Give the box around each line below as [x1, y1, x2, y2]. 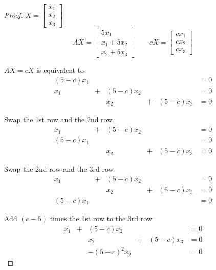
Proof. [4, 9, 23, 20]
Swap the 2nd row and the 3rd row [4, 163, 114, 174]
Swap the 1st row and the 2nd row [4, 114, 113, 124]
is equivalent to [36, 64, 84, 75]
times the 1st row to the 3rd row [50, 213, 153, 223]
